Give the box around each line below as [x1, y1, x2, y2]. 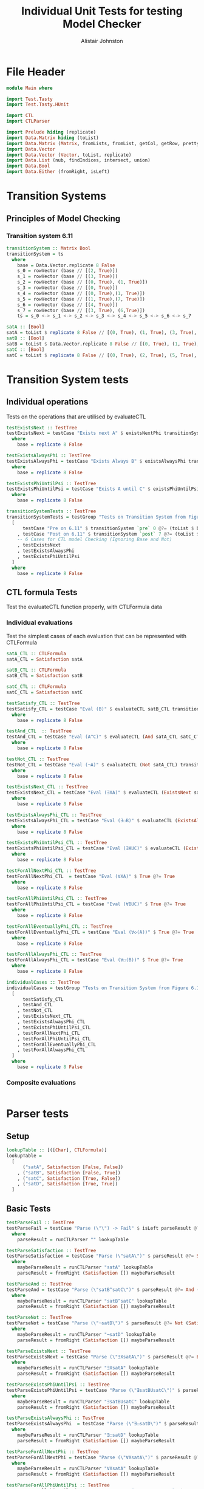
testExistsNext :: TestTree [6, 424, 78, 431]
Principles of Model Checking [6, 213, 120, 223]
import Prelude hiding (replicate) [6, 129, 97, 135]
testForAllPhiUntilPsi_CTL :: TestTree [6, 896, 107, 902]
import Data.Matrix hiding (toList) [6, 135, 99, 141]
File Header [6, 65, 66, 78]
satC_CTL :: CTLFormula [6, 684, 67, 690]
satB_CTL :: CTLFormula [6, 667, 67, 673]
